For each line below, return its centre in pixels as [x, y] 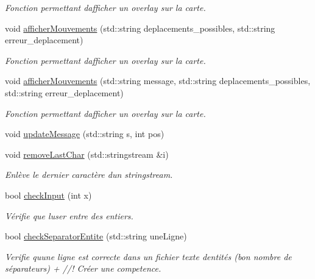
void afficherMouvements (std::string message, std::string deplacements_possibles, [158, 81]
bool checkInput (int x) [48, 195]
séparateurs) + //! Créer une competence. [83, 268]
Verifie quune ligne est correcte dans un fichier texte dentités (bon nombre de [148, 256]
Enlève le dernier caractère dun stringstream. [89, 175]
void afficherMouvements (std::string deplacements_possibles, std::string [140, 28]
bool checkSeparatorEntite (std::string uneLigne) [96, 236]
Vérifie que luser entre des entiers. [69, 215]
